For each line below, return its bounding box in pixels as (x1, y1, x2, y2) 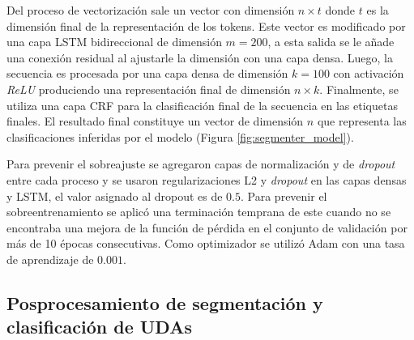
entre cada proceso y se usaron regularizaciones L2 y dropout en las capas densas (6, 171, 407, 188)
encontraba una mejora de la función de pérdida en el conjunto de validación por (6, 219, 408, 236)
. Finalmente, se (319, 80, 399, 97)
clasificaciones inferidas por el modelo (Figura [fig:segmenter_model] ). (6, 128, 354, 145)
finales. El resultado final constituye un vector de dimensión (6, 113, 304, 130)
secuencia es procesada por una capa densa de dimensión (6, 65, 288, 82)
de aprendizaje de (6, 250, 94, 267)
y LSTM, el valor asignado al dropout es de (6, 187, 223, 204)
